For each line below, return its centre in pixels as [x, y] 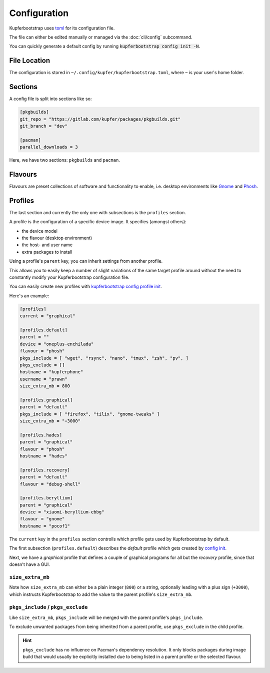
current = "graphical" [47, 316]
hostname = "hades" [43, 456]
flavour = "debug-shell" [50, 484]
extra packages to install [47, 252]
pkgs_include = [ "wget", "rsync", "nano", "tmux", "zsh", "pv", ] [104, 358]
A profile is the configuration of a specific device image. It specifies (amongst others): [98, 222]
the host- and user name [47, 245]
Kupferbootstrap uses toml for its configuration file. [62, 28]
